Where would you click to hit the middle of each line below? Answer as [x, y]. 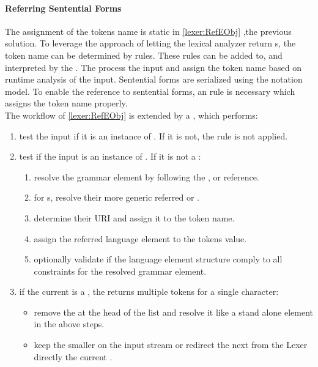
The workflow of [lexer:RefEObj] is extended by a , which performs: [131, 115]
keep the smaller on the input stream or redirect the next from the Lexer [171, 345]
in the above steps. [69, 324]
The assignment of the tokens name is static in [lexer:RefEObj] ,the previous [148, 31]
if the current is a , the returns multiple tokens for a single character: [149, 291]
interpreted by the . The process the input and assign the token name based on [153, 67]
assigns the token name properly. [66, 103]
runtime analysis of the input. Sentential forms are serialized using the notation [154, 79]
